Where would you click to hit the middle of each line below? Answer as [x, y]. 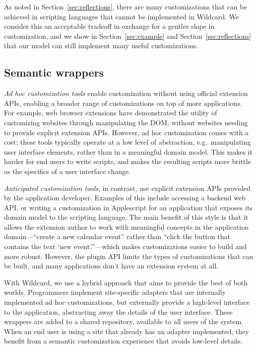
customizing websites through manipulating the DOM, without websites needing [126, 122]
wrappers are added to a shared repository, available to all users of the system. [124, 321]
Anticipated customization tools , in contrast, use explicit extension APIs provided [127, 188]
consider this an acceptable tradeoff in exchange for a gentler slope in [109, 26]
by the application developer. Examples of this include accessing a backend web [125, 198]
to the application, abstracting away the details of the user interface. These [118, 311]
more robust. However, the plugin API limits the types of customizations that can [128, 256]
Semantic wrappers [54, 72]
